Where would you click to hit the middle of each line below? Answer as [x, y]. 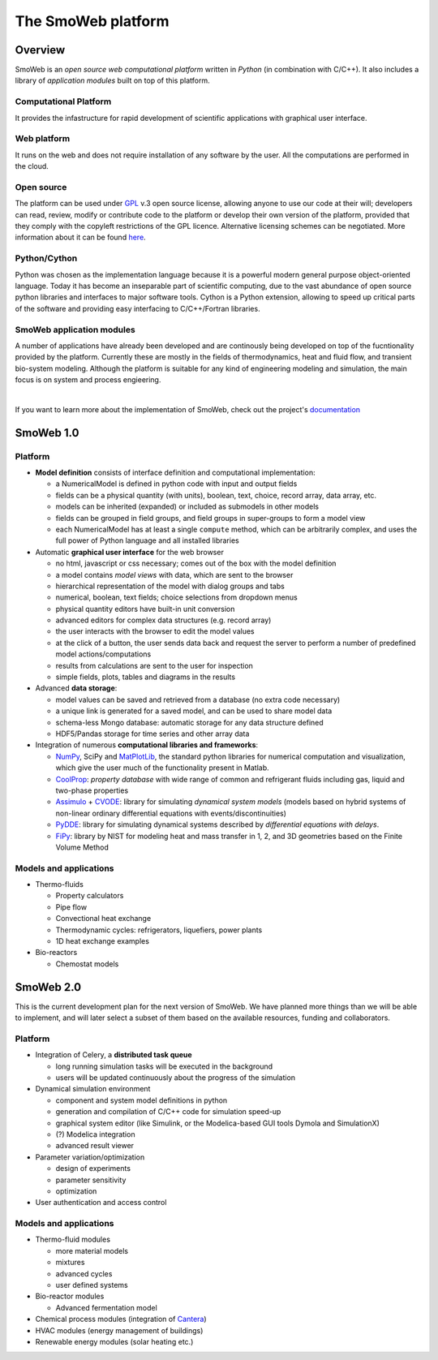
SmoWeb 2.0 [48, 987]
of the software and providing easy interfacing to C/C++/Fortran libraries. [137, 308]
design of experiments [93, 1168]
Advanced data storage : [76, 688]
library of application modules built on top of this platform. [112, 80]
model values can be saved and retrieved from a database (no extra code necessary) [198, 699]
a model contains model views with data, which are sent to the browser [174, 575]
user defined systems [92, 1285]
